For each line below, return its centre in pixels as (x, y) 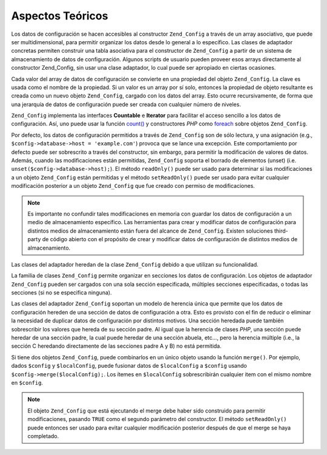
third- (281, 231)
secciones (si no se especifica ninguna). (61, 293)
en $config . (27, 383)
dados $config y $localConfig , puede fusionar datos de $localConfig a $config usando (129, 366)
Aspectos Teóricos (60, 16)
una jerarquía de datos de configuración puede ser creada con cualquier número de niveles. (126, 104)
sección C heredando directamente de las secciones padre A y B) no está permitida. (117, 346)
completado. (43, 436)
